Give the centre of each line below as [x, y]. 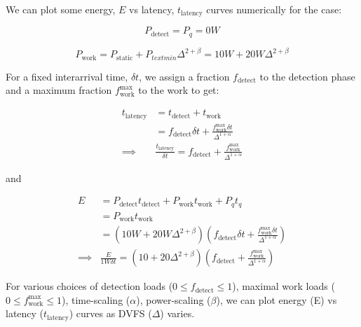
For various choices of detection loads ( [89, 286]
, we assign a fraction [184, 76]
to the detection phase [307, 76]
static [124, 58]
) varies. [177, 313]
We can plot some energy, [61, 9]
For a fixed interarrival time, [67, 76]
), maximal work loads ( [284, 286]
